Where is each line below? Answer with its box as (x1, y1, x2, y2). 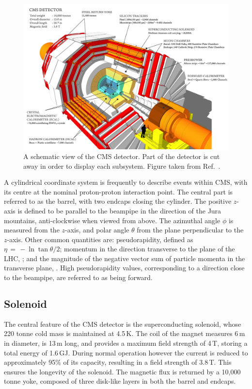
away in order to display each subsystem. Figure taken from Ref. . (23, 160, 220, 171)
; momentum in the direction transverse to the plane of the (60, 244, 235, 254)
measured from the (4, 225, 60, 235)
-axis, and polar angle (65, 225, 129, 235)
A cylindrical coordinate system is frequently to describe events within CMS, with (4, 177, 248, 187)
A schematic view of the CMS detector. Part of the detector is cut (23, 151, 220, 161)
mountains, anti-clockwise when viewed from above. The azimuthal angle (4, 215, 220, 225)
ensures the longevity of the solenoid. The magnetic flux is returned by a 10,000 (4, 366, 241, 376)
